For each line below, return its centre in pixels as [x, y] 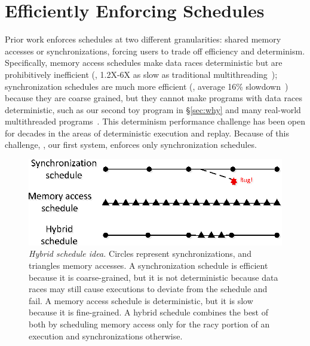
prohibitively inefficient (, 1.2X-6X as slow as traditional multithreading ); [141, 74]
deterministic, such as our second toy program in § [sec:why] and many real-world [153, 109]
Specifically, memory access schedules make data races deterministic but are [144, 63]
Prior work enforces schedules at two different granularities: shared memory [143, 39]
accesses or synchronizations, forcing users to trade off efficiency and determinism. [155, 51]
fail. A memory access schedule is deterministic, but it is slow [141, 300]
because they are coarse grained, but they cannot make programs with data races [154, 98]
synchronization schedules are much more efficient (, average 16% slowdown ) [147, 86]
